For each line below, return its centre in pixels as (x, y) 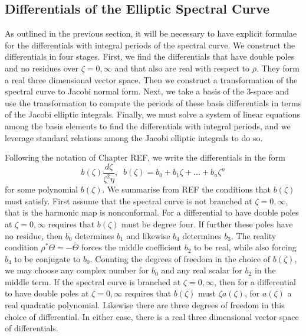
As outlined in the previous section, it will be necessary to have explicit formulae (151, 33)
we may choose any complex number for (77, 270)
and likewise (148, 235)
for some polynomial (42, 189)
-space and (270, 91)
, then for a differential (255, 281)
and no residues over (42, 68)
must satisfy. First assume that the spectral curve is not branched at (129, 200)
